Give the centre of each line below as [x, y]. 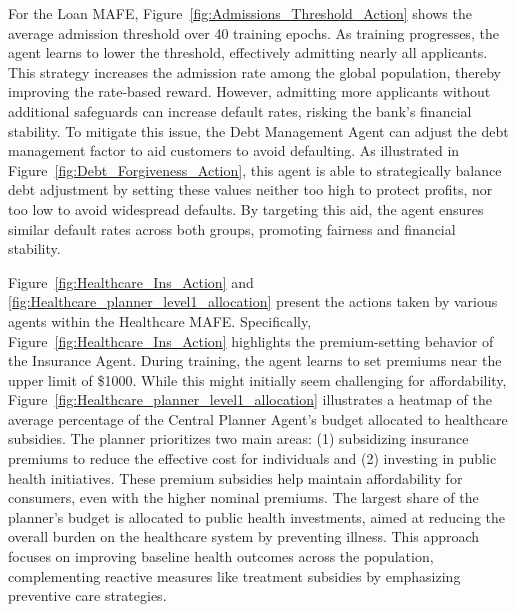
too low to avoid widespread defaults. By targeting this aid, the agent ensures [246, 208]
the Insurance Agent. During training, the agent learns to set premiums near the [255, 360]
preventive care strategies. [87, 595]
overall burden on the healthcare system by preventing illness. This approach [244, 536]
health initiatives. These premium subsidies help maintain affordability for [235, 477]
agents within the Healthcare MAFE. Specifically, [160, 320]
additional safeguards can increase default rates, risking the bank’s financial [240, 110]
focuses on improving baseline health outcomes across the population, [221, 556]
